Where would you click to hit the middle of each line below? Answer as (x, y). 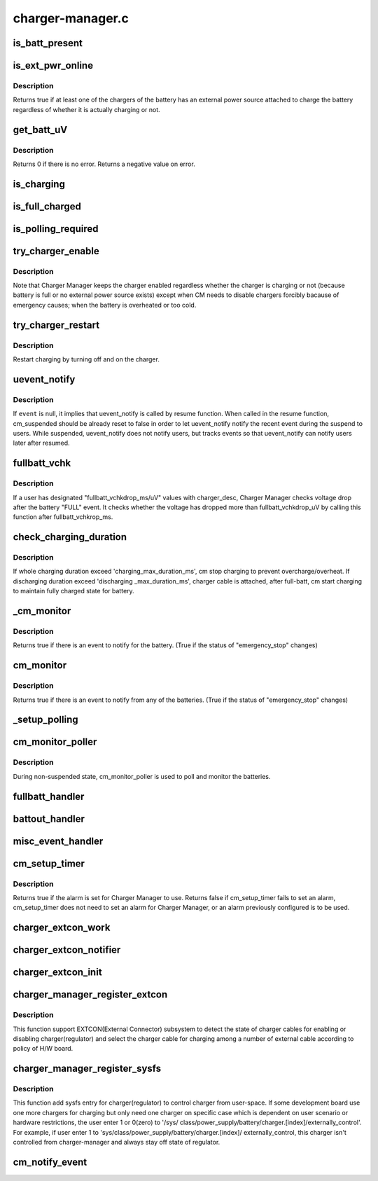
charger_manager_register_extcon (90, 995)
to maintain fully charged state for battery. (73, 591)
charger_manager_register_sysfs (87, 1069)
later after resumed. (41, 443)
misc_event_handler (58, 841)
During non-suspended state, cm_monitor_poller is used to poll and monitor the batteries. (142, 776)
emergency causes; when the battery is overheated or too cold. (105, 305)
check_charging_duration (70, 537)
